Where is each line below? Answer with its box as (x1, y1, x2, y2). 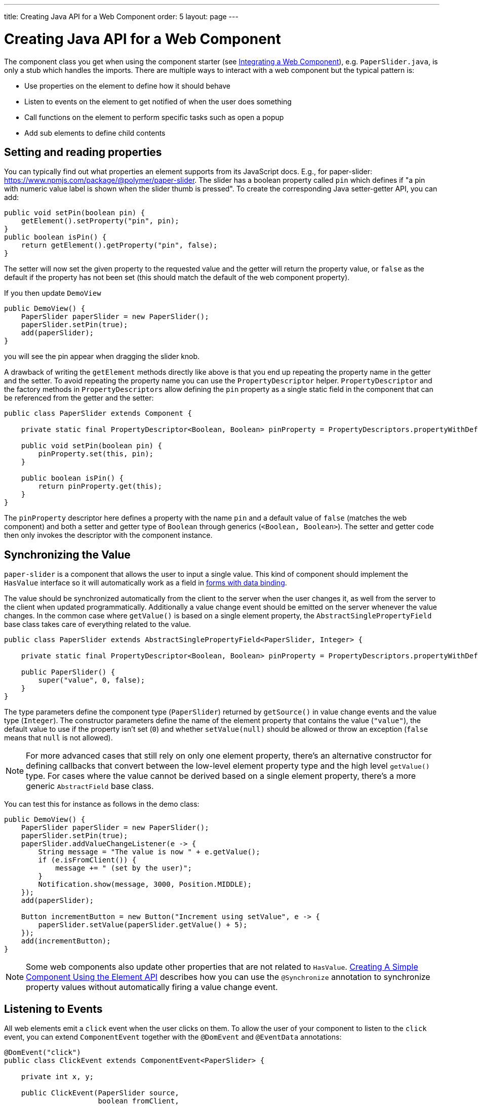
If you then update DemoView (4, 289, 101, 298)
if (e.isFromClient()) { (38, 856, 137, 864)
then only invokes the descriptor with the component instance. (4, 531, 213, 540)
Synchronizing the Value (4, 548, 131, 561)
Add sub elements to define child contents (24, 128, 166, 137)
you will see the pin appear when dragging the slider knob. (4, 352, 200, 361)
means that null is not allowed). (4, 733, 113, 742)
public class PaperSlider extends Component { (4, 409, 192, 418)
